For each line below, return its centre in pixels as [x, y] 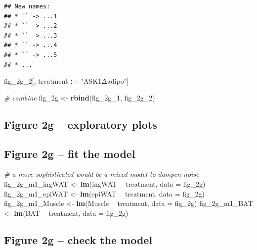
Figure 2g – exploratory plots [81, 124]
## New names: [27, 6]
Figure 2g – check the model [78, 239]
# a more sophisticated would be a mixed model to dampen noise [102, 174]
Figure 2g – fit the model [70, 153]
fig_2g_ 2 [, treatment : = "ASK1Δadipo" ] [66, 81]
